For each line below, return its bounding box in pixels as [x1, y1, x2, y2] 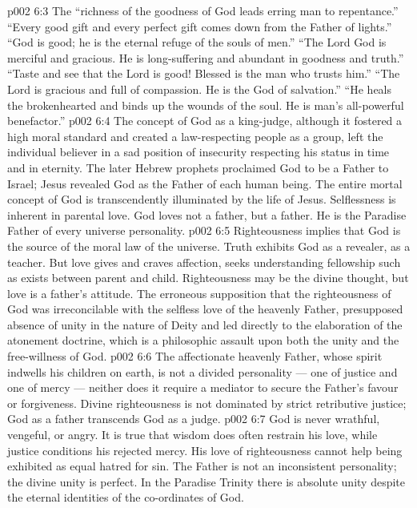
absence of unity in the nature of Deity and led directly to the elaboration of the [7, 316, 403, 333]
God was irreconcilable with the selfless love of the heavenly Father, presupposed [7, 300, 403, 317]
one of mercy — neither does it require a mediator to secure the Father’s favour [7, 379, 399, 396]
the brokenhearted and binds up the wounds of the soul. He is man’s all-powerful [7, 96, 404, 113]
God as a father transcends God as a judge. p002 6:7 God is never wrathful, [7, 410, 380, 427]
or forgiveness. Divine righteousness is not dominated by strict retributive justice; [7, 394, 407, 411]
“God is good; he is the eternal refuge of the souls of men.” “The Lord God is [7, 34, 387, 50]
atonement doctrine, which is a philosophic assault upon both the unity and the [7, 332, 399, 349]
